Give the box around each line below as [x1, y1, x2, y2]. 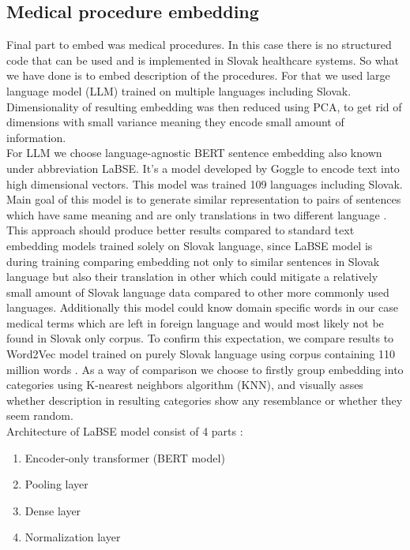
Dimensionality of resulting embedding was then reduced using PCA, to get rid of [6, 98, 402, 114]
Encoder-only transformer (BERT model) [24, 449, 225, 466]
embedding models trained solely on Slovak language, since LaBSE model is [6, 237, 373, 253]
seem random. [6, 407, 73, 424]
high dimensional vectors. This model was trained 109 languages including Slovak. [6, 175, 403, 192]
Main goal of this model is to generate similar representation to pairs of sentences [6, 191, 401, 208]
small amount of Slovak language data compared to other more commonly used [6, 283, 389, 300]
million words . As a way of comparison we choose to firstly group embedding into [6, 361, 404, 377]
